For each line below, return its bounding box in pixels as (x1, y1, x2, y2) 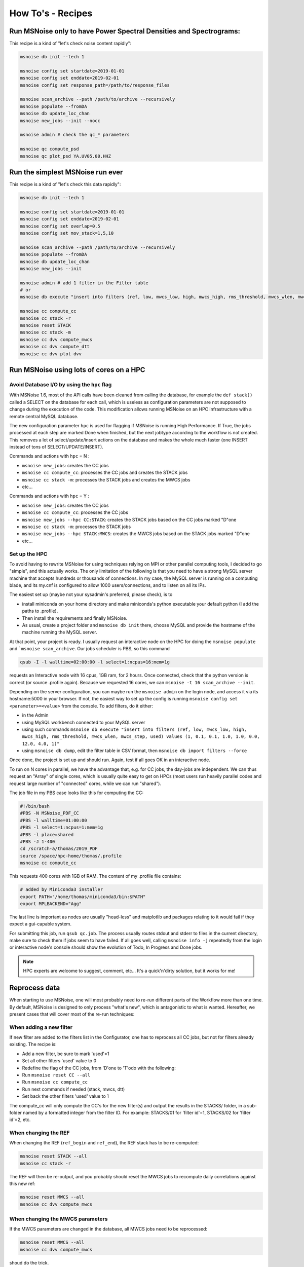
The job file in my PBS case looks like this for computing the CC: (9, 790, 144, 796)
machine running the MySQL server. (22, 629, 97, 636)
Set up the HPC (9, 550, 48, 557)
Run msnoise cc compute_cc (22, 1079, 88, 1085)
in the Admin (22, 712, 49, 718)
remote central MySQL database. (9, 413, 79, 419)
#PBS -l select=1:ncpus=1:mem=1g (20, 825, 103, 831)
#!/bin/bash (20, 803, 50, 809)
